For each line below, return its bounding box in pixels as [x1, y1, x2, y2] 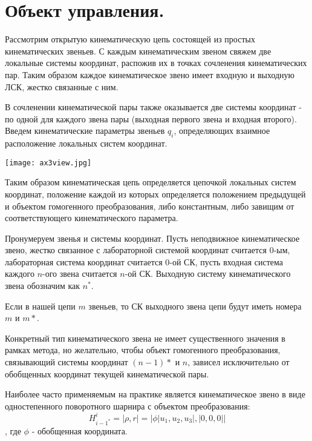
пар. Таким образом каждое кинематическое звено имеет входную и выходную [5, 68, 295, 81]
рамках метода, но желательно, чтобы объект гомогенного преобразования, [5, 343, 281, 356]
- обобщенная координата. [31, 425, 128, 437]
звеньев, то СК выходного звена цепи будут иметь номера [88, 299, 302, 312]
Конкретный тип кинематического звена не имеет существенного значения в [5, 331, 285, 344]
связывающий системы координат [5, 356, 128, 368]
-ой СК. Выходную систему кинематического [125, 267, 291, 280]
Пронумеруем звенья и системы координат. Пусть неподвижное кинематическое [5, 231, 300, 244]
